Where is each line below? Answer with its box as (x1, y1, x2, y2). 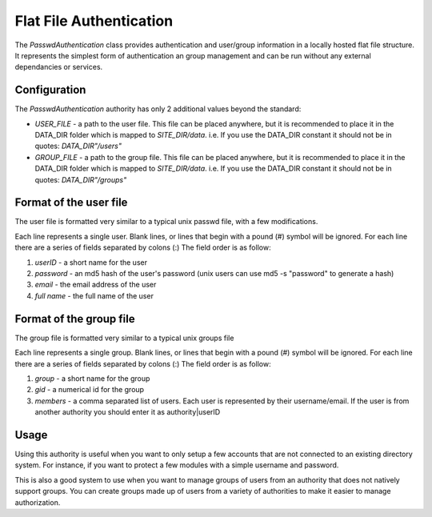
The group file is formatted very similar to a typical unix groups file (14, 333, 234, 343)
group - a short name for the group (34, 373, 150, 383)
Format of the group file (14, 312, 135, 326)
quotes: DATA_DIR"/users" (34, 141, 122, 151)
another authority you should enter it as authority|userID (34, 407, 221, 417)
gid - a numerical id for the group (34, 385, 144, 395)
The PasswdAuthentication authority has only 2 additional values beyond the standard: (14, 104, 302, 114)
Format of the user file (14, 196, 128, 210)
